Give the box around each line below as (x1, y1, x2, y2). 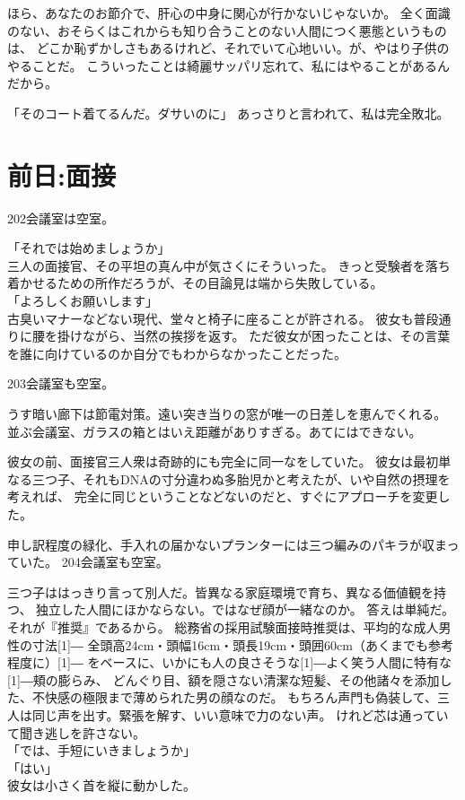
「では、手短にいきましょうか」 (7, 741, 196, 760)
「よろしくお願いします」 (7, 291, 158, 310)
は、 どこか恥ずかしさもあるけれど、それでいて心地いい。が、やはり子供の (7, 39, 450, 57)
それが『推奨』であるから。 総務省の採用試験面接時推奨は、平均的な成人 (7, 617, 439, 636)
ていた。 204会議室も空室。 (7, 552, 169, 571)
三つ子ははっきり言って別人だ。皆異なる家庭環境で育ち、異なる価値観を (7, 582, 434, 601)
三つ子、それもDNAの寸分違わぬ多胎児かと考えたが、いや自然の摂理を (31, 469, 451, 488)
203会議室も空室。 (7, 374, 114, 393)
